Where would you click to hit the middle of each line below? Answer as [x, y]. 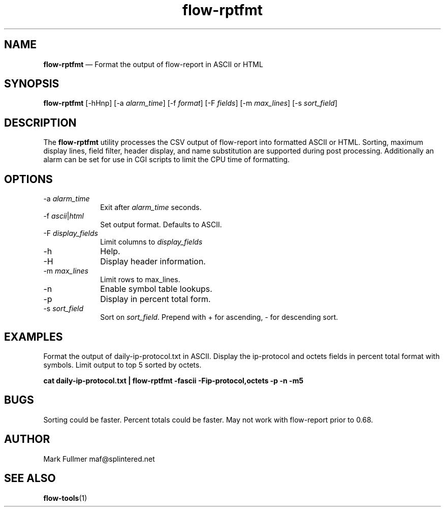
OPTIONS [28, 179]
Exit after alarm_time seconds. [151, 207]
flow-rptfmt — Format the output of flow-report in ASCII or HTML [153, 64]
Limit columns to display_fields [151, 242]
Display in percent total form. [155, 299]
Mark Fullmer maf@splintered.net [99, 459]
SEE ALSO [30, 478]
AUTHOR [27, 439]
